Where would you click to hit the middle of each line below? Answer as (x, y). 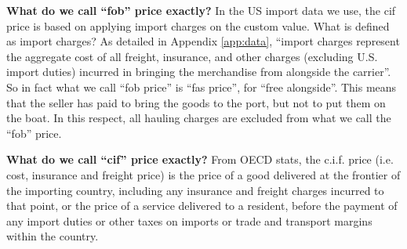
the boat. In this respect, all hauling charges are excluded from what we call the (199, 118)
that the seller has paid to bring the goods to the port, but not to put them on (196, 102)
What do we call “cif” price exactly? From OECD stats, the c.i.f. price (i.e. (200, 159)
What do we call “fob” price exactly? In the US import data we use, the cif (201, 10)
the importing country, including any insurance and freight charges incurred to (195, 190)
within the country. (53, 236)
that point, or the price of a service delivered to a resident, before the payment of (202, 206)
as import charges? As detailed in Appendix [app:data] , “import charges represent (203, 41)
